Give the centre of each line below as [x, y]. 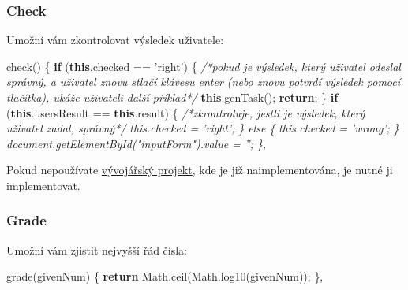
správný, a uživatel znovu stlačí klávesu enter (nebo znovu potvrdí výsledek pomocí [204, 82]
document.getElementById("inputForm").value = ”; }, [137, 143]
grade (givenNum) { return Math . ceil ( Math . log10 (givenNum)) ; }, [165, 276]
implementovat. [43, 185]
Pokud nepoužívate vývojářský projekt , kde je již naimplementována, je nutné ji [200, 170]
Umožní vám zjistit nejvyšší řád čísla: [97, 249]
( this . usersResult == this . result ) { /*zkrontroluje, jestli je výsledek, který [186, 112]
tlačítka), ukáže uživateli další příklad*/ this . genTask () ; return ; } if [172, 97]
